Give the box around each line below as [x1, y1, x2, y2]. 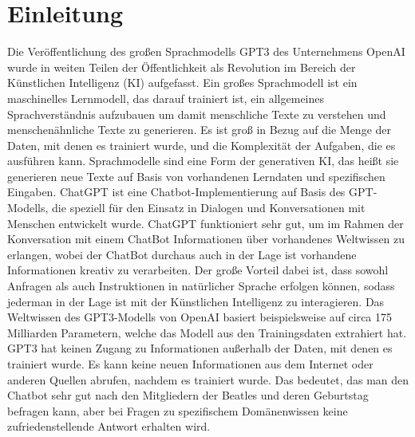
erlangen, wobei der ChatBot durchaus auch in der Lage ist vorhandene [7, 246, 357, 262]
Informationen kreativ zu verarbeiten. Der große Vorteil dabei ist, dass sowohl [7, 262, 389, 278]
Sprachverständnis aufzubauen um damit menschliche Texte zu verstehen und [7, 105, 386, 122]
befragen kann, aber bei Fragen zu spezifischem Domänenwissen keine [7, 402, 348, 419]
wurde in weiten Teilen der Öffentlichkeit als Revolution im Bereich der [7, 58, 356, 75]
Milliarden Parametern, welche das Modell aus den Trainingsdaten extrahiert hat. [7, 324, 407, 341]
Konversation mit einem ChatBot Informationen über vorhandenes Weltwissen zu [7, 230, 405, 247]
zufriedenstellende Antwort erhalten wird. [7, 418, 211, 435]
